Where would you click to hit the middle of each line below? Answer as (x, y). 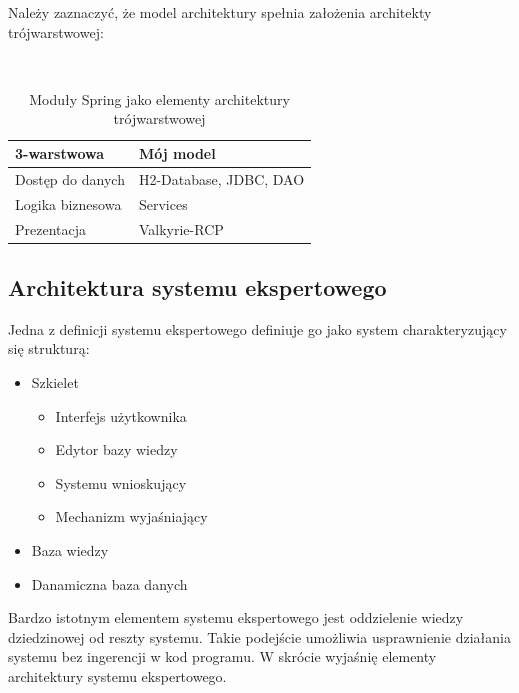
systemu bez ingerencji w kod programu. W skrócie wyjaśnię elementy (222, 656)
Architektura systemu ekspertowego (197, 287)
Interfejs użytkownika (121, 415)
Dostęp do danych (70, 178)
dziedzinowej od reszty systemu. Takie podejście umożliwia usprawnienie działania (259, 636)
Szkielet (55, 382)
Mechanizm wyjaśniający (131, 516)
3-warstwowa (60, 153)
